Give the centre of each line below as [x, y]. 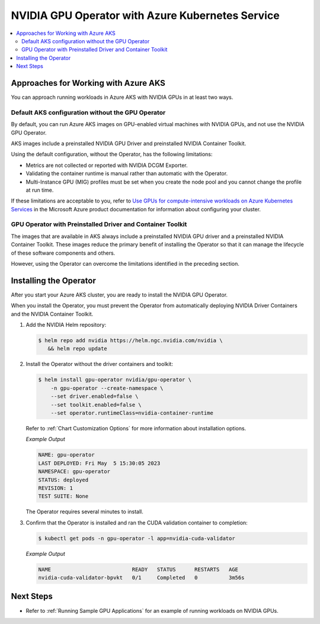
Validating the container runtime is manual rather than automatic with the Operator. [127, 173]
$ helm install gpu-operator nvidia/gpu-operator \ [115, 380]
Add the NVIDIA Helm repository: [66, 325]
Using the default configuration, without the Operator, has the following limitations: [112, 155]
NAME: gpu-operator [66, 455]
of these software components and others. [63, 253]
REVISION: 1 [56, 488]
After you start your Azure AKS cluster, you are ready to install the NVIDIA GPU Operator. [119, 295]
